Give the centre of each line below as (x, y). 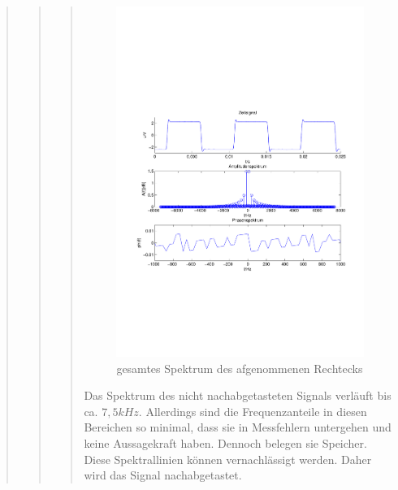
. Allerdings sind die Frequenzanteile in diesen (253, 411)
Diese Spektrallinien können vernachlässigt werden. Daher (228, 459)
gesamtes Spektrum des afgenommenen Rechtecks (240, 368)
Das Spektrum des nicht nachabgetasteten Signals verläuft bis (238, 395)
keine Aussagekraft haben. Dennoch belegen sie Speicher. (225, 442)
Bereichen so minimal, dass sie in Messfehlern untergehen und (238, 427)
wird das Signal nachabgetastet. (163, 475)
